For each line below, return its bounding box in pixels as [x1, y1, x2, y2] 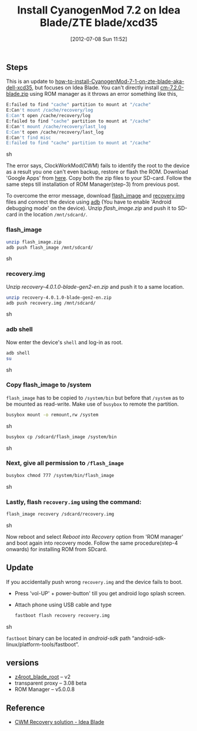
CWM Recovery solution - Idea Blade [14, 719, 105, 726]
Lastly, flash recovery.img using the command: [6, 498, 142, 506]
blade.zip [6, 91, 29, 98]
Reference [6, 703, 45, 713]
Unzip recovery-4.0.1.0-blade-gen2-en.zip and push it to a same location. [6, 283, 184, 290]
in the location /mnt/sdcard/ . [18, 211, 88, 218]
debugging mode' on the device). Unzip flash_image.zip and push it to [6, 205, 177, 212]
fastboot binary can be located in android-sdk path [6, 635, 131, 642]
